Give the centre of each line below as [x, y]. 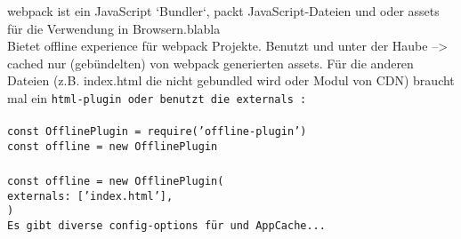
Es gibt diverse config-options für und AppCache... [166, 226]
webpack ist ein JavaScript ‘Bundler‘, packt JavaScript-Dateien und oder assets [223, 11]
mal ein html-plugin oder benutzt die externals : [157, 97]
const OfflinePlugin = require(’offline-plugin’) [157, 132]
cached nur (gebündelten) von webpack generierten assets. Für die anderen [210, 63]
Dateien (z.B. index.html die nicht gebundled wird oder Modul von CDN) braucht [231, 80]
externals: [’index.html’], [90, 196]
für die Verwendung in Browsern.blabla [114, 28]
